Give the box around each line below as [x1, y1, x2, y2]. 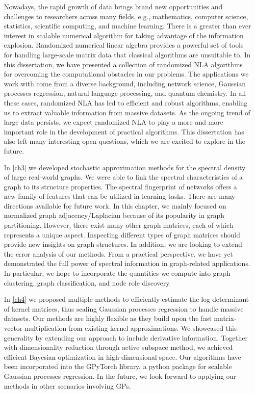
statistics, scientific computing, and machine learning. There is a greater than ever [4, 21, 251, 31]
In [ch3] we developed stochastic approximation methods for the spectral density [4, 162, 246, 172]
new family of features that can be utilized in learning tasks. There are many [4, 191, 235, 201]
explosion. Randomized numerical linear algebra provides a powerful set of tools [4, 40, 244, 50]
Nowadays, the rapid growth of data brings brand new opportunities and [4, 1, 223, 11]
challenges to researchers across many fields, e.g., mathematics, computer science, [4, 11, 248, 21]
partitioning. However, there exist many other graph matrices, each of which [4, 220, 233, 230]
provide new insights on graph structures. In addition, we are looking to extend [4, 239, 242, 249]
